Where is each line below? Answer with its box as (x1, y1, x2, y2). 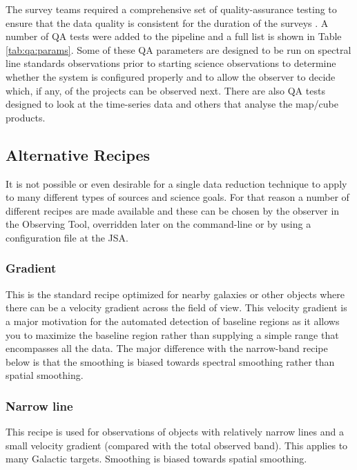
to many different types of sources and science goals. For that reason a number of (6, 190, 349, 204)
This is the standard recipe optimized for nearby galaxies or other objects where (6, 286, 345, 301)
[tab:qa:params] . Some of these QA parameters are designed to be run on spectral (6, 42, 351, 57)
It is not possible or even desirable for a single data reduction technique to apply (6, 176, 347, 190)
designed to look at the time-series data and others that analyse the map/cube (6, 97, 338, 111)
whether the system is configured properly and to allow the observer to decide (6, 69, 336, 84)
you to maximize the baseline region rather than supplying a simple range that (6, 327, 339, 342)
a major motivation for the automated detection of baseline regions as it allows (6, 313, 340, 328)
